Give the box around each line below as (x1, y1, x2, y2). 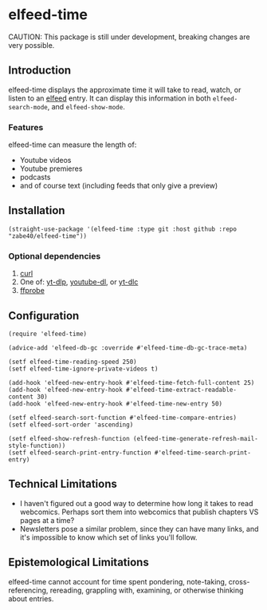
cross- (228, 576, 250, 586)
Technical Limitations (8, 477, 117, 491)
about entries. (8, 593, 54, 604)
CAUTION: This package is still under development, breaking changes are (8, 32, 250, 42)
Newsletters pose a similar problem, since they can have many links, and (19, 524, 259, 533)
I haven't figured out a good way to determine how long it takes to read (19, 498, 253, 508)
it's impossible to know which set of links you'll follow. (19, 533, 198, 542)
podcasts (19, 172, 51, 182)
